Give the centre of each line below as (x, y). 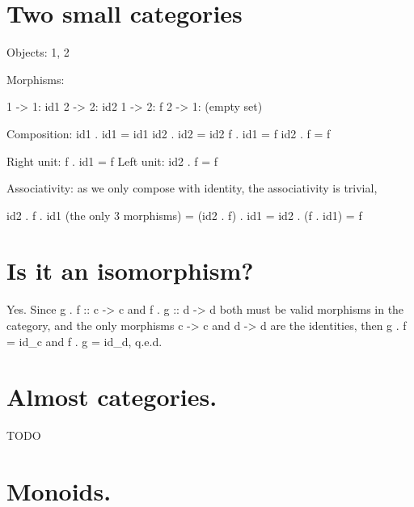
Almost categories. (112, 397)
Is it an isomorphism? (130, 270)
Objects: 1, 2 (38, 52)
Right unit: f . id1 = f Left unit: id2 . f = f (112, 161)
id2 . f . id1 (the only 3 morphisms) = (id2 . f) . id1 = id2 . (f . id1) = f (184, 215)
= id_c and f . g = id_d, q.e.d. (84, 341)
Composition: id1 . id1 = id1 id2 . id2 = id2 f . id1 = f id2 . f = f (169, 133)
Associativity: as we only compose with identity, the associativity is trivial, (192, 188)
